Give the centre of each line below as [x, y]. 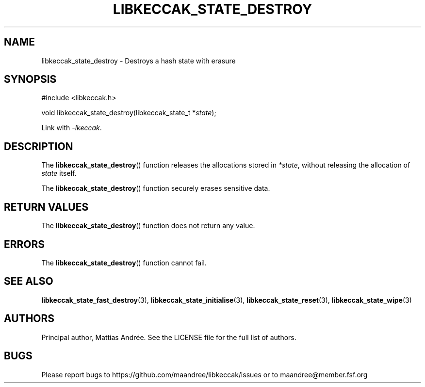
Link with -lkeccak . [72, 128]
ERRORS [25, 244]
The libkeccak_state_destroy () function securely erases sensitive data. [156, 188]
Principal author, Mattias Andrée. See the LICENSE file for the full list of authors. [169, 337]
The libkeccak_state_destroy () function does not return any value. [148, 226]
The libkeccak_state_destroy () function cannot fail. [124, 263]
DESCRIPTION [39, 146]
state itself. [59, 173]
